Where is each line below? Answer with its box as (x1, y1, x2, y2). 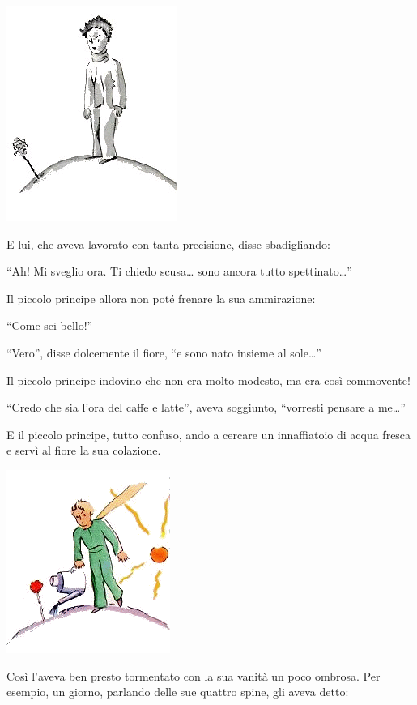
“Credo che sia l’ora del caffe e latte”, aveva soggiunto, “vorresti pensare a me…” (6, 399, 406, 416)
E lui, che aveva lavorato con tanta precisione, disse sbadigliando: (6, 235, 330, 252)
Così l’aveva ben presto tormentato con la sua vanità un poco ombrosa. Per (6, 667, 381, 684)
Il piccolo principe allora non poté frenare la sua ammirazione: (6, 289, 316, 306)
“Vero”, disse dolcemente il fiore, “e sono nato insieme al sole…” (6, 344, 321, 361)
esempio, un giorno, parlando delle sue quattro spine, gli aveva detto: (6, 683, 349, 700)
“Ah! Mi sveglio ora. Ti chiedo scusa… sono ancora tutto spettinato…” (6, 263, 352, 280)
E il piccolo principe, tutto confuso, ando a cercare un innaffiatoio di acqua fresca (6, 425, 411, 442)
